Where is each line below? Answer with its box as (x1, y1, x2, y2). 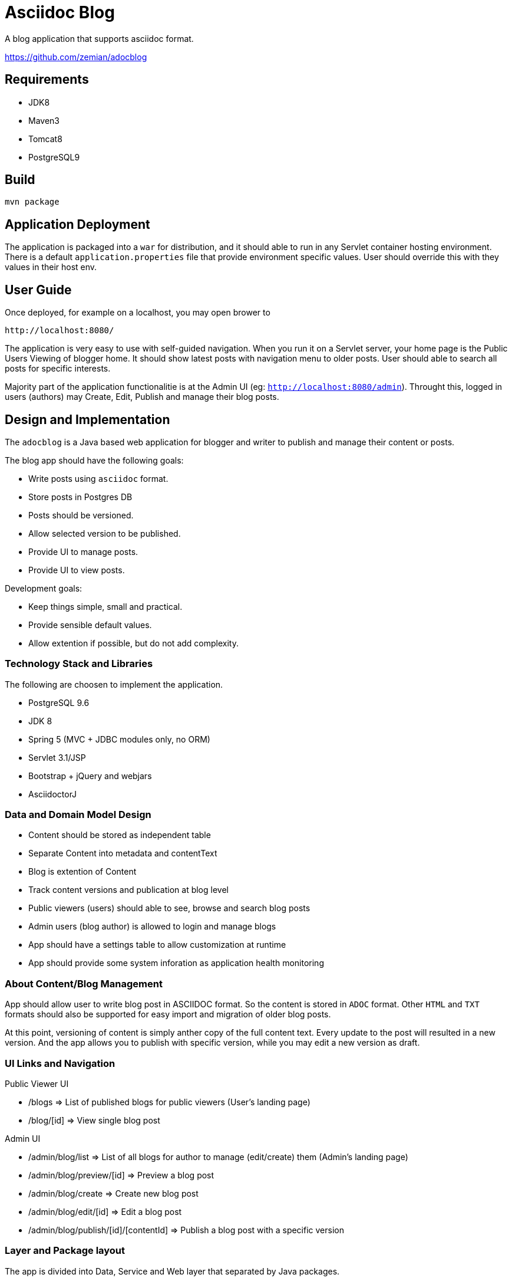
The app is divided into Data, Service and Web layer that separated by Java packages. (5, 1266, 340, 1276)
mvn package (5, 197, 60, 207)
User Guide (5, 282, 72, 297)
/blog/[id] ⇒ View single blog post (28, 1115, 160, 1125)
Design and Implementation (5, 412, 170, 427)
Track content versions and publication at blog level (28, 885, 229, 895)
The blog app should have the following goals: (5, 455, 184, 465)
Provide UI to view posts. (28, 564, 125, 575)
